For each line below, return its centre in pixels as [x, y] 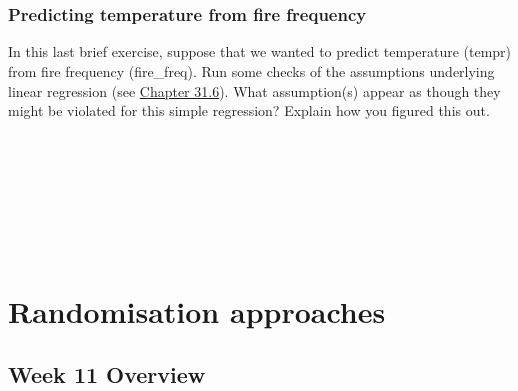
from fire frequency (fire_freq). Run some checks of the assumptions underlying [251, 71]
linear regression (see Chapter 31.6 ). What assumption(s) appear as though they [254, 90]
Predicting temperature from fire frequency [187, 14]
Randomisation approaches [197, 310]
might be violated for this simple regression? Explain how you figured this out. [249, 110]
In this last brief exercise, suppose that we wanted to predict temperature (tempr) [260, 51]
